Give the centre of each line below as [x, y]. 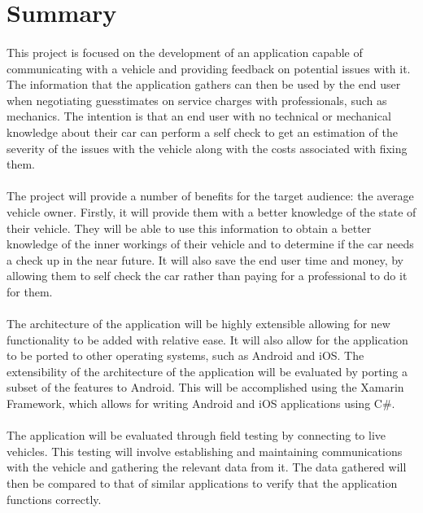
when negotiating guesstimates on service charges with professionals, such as [197, 100]
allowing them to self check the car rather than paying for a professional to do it [207, 276]
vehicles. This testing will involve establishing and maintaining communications [205, 451]
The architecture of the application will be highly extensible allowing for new [198, 324]
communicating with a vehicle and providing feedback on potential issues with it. [209, 68]
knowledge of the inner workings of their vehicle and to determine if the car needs [210, 244]
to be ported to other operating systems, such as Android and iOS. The [185, 355]
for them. [30, 291]
